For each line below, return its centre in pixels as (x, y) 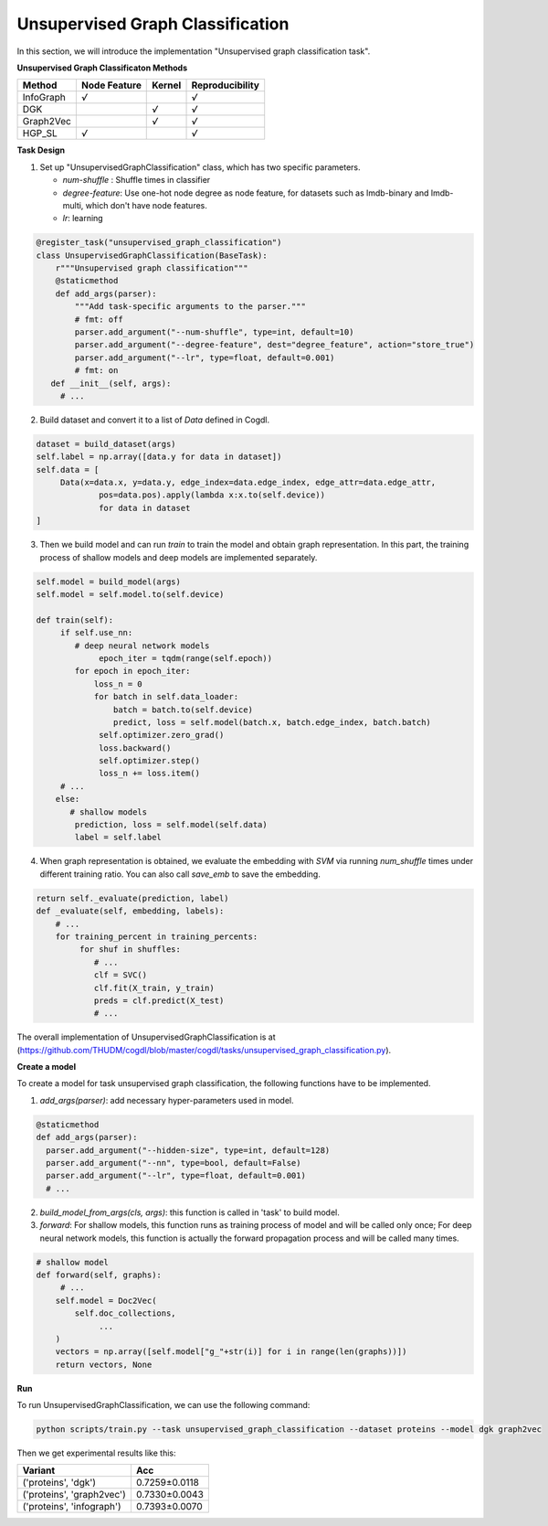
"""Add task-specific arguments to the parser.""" (190, 307)
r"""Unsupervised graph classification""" (152, 268)
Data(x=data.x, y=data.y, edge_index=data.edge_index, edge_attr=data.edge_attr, (248, 483)
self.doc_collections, (126, 1313)
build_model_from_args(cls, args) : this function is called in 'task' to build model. (190, 1212)
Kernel (167, 85)
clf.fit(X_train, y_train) (154, 988)
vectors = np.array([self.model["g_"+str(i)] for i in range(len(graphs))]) (231, 1352)
